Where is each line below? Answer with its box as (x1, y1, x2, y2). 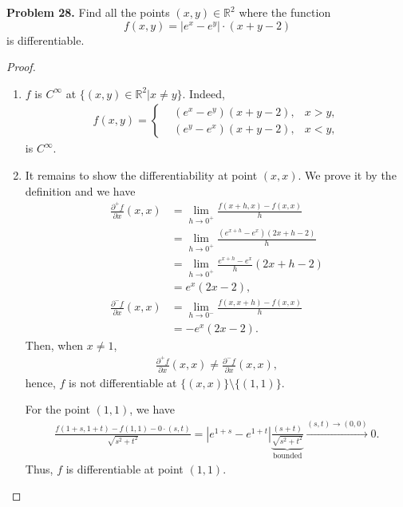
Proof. (6, 58, 36, 75)
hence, (25, 374, 56, 390)
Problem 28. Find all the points (6, 4, 170, 20)
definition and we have (25, 182, 136, 199)
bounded (272, 452, 302, 461)
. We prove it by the (298, 167, 397, 183)
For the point (25, 401, 90, 418)
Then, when (25, 336, 84, 353)
